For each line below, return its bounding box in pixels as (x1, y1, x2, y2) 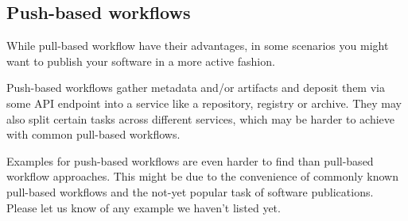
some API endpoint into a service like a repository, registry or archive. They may (6, 94, 402, 111)
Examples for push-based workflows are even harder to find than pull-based (6, 152, 374, 169)
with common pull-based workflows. (6, 126, 181, 143)
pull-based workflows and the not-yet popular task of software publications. (6, 183, 374, 200)
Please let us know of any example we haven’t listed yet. (6, 199, 281, 215)
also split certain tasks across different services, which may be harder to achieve (6, 110, 395, 127)
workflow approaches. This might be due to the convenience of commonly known (6, 168, 398, 185)
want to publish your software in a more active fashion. (6, 52, 275, 69)
